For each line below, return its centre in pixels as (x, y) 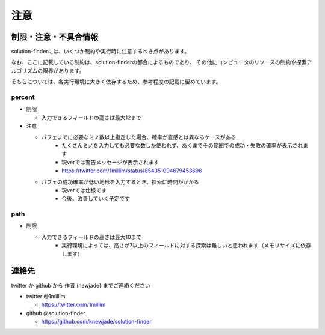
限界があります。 (63, 71)
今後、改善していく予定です (96, 199)
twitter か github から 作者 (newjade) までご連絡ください (81, 285)
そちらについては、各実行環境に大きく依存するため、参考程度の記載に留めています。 (116, 82)
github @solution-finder (56, 313)
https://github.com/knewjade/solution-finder (96, 322)
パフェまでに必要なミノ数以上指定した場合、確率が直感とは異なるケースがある (139, 137)
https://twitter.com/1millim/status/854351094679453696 (132, 171)
